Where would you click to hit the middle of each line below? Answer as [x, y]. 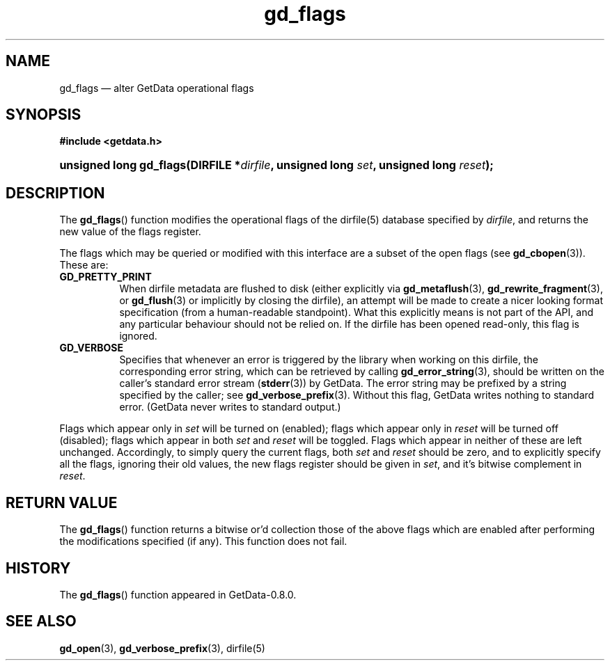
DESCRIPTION [55, 193]
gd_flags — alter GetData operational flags [157, 88]
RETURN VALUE [62, 502]
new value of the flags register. [130, 232]
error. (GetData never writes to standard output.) [230, 407]
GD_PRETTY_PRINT [105, 277]
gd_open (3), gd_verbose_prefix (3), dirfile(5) [162, 648]
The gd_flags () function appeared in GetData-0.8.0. [178, 594]
